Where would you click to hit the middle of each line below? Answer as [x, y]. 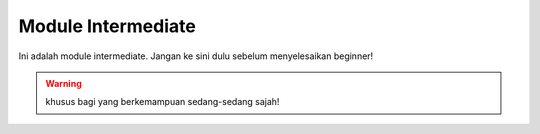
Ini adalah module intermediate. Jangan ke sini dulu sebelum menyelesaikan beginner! [196, 56]
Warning [63, 83]
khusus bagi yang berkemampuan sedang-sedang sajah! [162, 102]
